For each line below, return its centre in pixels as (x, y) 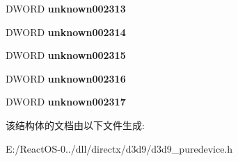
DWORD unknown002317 (66, 102)
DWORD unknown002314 (66, 32)
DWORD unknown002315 (66, 55)
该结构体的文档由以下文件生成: (75, 125)
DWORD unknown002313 (66, 8)
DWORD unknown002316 (66, 78)
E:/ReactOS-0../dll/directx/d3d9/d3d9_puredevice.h (119, 148)
